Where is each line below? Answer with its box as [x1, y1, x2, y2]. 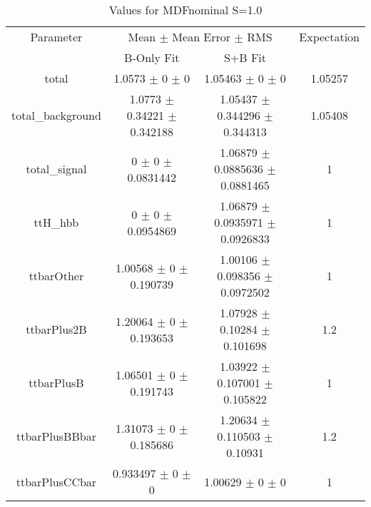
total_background [11, 107, 101, 123]
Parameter [30, 29, 83, 45]
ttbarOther [29, 267, 84, 284]
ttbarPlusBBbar [16, 428, 96, 444]
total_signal [26, 160, 87, 177]
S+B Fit [223, 49, 267, 66]
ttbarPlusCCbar [16, 473, 97, 490]
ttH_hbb [34, 214, 79, 230]
